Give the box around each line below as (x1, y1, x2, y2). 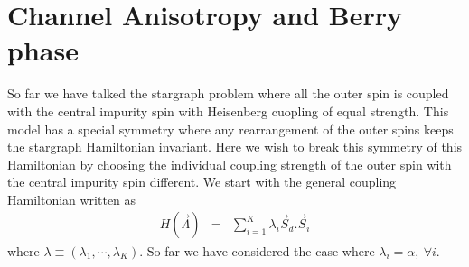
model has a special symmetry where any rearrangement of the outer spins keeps (7, 119, 454, 138)
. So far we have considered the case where (139, 241, 375, 260)
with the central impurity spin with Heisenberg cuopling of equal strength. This (7, 101, 449, 120)
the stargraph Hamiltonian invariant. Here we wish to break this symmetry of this (7, 137, 463, 156)
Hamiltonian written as (7, 189, 136, 208)
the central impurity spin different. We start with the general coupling (7, 172, 397, 191)
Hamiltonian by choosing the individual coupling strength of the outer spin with (7, 154, 452, 173)
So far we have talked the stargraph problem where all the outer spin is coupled (7, 84, 449, 103)
